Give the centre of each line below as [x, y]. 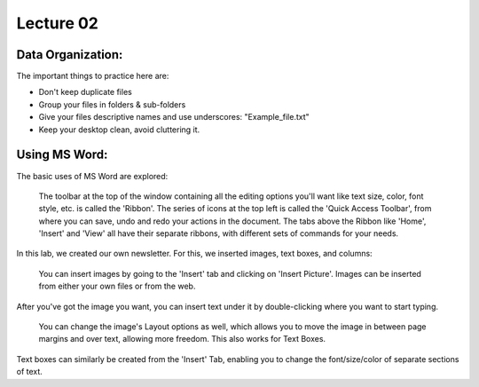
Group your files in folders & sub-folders [112, 104]
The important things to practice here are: [93, 76]
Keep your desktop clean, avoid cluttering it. [119, 130]
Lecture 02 [58, 23]
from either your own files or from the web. [117, 286]
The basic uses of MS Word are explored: [92, 176]
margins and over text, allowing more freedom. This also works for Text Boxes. [182, 339]
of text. [30, 372]
